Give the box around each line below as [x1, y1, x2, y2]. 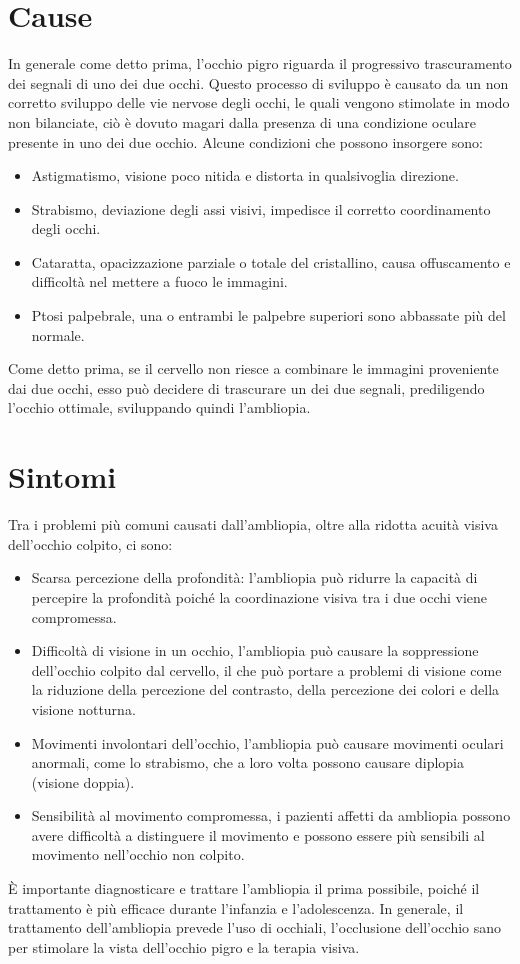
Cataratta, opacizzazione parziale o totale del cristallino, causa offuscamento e [31, 251, 511, 272]
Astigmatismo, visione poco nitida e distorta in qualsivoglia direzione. [31, 165, 459, 186]
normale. [31, 324, 85, 345]
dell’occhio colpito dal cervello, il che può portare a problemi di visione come [31, 659, 502, 680]
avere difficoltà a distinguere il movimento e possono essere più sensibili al [31, 824, 485, 845]
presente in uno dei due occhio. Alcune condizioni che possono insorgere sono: [8, 131, 483, 152]
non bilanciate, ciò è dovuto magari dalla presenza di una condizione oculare [8, 111, 477, 132]
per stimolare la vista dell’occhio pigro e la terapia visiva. [8, 936, 360, 957]
